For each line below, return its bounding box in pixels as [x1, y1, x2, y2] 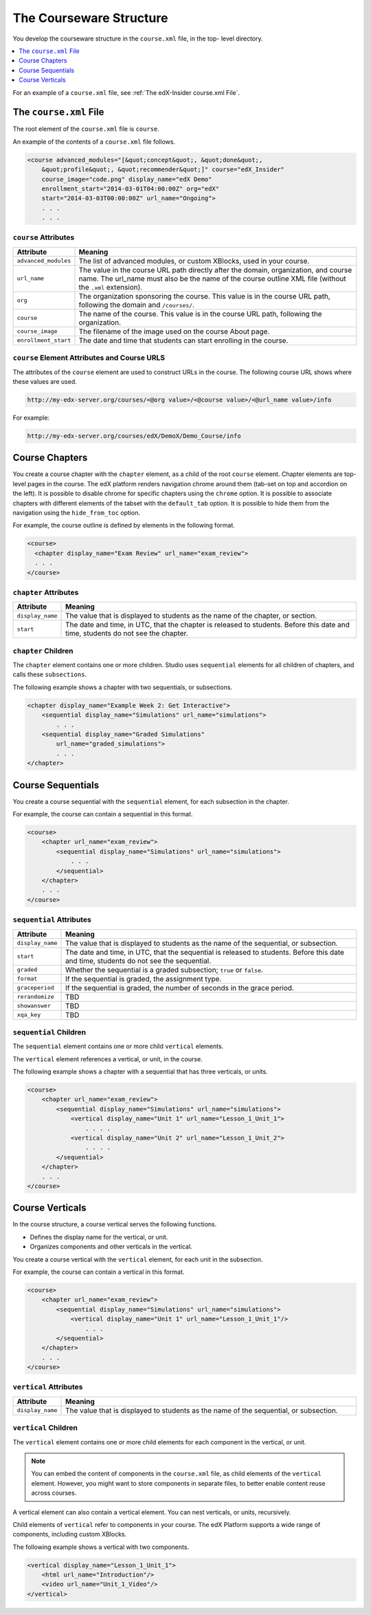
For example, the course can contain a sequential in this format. [12, 810, 193, 819]
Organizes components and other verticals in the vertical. [30, 1242, 192, 1251]
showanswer [16, 1002, 52, 1009]
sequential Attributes [12, 915, 92, 924]
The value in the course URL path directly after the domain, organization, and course [78, 265, 352, 274]
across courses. [31, 1489, 77, 1497]
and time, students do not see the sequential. [65, 956, 212, 966]
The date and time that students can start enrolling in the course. [78, 336, 289, 345]
